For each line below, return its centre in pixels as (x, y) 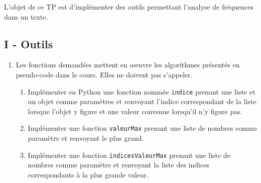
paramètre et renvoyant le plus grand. (86, 138)
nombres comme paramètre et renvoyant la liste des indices (118, 165)
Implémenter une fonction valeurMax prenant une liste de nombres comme (142, 128)
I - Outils (29, 43)
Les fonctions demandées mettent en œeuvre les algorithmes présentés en (128, 65)
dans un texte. (26, 16)
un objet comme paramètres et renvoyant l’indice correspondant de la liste (142, 101)
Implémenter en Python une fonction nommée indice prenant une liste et (142, 91)
